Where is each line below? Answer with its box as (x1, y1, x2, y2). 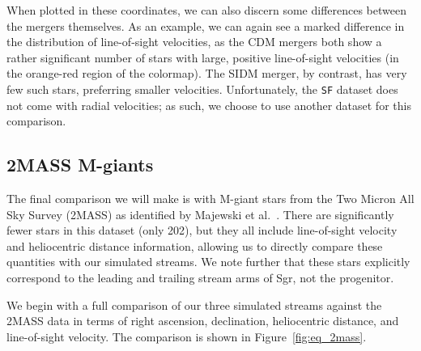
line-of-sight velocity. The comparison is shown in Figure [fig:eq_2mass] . (6, 328, 367, 345)
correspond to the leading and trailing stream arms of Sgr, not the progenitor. (6, 269, 394, 285)
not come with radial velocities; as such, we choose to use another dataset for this (6, 96, 411, 113)
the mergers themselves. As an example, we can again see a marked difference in (6, 17, 405, 34)
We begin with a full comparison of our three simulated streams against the (6, 296, 382, 313)
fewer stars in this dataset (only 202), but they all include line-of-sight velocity (6, 222, 398, 239)
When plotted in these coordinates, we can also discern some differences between (6, 2, 407, 18)
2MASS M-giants (6, 152, 154, 177)
